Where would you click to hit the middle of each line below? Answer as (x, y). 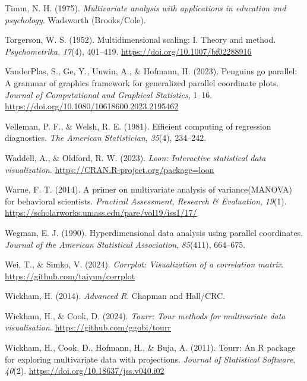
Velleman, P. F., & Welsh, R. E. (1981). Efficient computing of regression (138, 126)
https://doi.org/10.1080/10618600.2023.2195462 (92, 106)
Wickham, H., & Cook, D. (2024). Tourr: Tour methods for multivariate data (145, 315)
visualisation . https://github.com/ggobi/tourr (88, 327)
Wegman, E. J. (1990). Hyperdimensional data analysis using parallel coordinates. (154, 232)
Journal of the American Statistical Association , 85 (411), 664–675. (125, 244)
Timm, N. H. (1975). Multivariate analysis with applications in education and (145, 8)
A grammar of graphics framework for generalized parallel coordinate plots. (142, 82)
